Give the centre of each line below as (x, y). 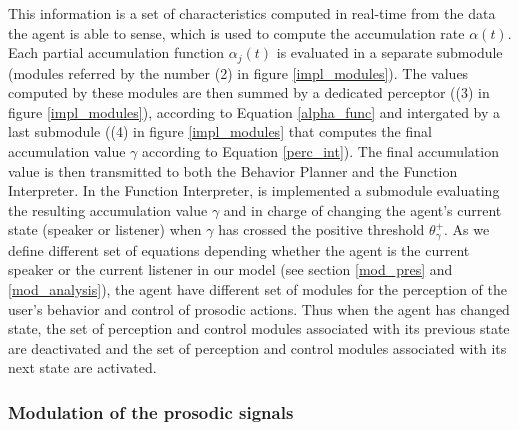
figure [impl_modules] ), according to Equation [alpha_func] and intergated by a (254, 111)
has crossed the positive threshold (321, 229)
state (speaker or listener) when (105, 229)
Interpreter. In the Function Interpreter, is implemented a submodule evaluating (254, 190)
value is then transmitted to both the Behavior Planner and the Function (233, 170)
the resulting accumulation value (108, 209)
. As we (467, 229)
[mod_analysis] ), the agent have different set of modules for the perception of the (257, 289)
